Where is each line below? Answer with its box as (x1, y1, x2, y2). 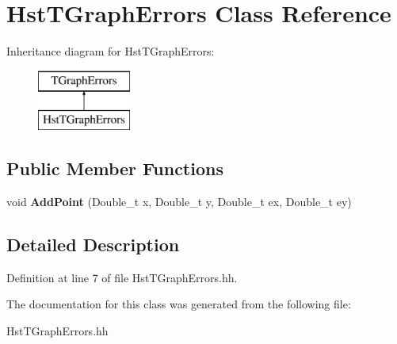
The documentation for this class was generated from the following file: (6, 296, 351, 312)
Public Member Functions (6, 156, 223, 181)
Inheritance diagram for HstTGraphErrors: (6, 43, 215, 59)
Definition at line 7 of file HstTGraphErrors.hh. (6, 269, 238, 285)
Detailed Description (6, 232, 180, 257)
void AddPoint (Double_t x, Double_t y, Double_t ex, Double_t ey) (6, 193, 352, 210)
